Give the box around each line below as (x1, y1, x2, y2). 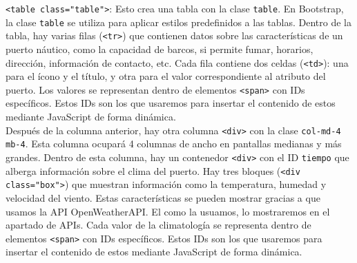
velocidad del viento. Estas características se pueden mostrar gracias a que (6, 190, 320, 204)
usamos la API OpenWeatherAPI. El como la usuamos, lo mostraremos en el (6, 204, 330, 218)
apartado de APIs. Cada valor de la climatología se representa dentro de (6, 218, 311, 232)
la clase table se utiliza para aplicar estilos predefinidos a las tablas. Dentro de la (6, 14, 351, 29)
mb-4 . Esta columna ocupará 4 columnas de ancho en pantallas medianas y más (6, 136, 342, 151)
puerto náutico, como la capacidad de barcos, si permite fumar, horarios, (6, 41, 313, 56)
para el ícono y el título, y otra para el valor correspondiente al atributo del (6, 69, 326, 83)
